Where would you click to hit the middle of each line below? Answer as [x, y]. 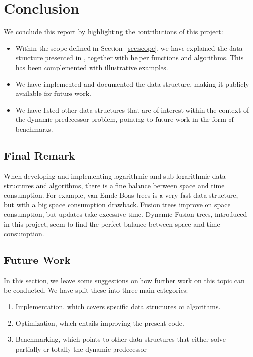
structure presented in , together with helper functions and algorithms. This [129, 58]
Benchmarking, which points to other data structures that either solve [121, 339]
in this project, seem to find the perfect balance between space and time [112, 224]
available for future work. [53, 93]
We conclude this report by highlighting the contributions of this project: [114, 32]
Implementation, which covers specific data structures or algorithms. [118, 306]
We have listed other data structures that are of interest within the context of [132, 109]
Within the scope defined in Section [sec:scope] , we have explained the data [129, 48]
